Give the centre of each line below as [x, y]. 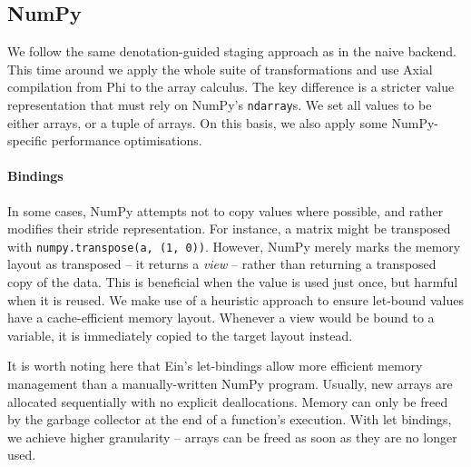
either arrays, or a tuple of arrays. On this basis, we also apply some [197, 122]
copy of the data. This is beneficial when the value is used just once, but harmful [233, 282]
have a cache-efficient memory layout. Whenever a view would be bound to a [221, 318]
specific [28, 140]
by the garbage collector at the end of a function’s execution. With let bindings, [230, 419]
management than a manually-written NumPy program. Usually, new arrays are [230, 384]
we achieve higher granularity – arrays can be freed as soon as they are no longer [232, 437]
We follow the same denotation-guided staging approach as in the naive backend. [232, 51]
